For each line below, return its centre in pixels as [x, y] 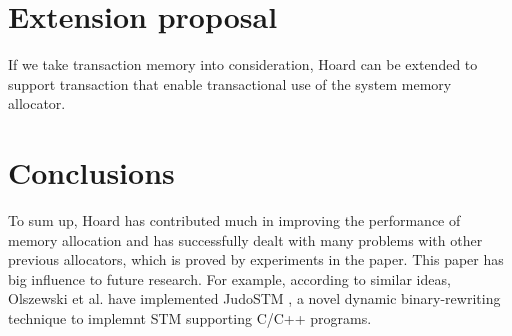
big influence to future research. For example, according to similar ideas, [229, 278]
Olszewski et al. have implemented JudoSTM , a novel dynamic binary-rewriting [254, 298]
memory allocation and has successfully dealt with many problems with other [245, 239]
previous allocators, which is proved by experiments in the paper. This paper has [256, 259]
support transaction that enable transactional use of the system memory [230, 83]
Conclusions [91, 172]
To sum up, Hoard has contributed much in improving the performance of [234, 220]
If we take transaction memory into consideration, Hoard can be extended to [243, 64]
